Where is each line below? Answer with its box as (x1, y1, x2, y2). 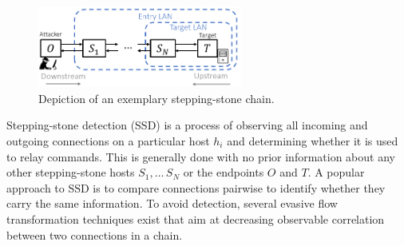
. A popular (307, 164, 365, 181)
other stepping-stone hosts (6, 164, 135, 181)
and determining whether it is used (227, 132, 398, 149)
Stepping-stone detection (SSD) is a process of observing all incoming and (6, 117, 368, 133)
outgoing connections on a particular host (6, 132, 210, 149)
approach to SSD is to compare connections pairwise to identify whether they (6, 179, 386, 196)
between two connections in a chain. (6, 226, 183, 243)
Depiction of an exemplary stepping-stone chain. (38, 89, 275, 106)
